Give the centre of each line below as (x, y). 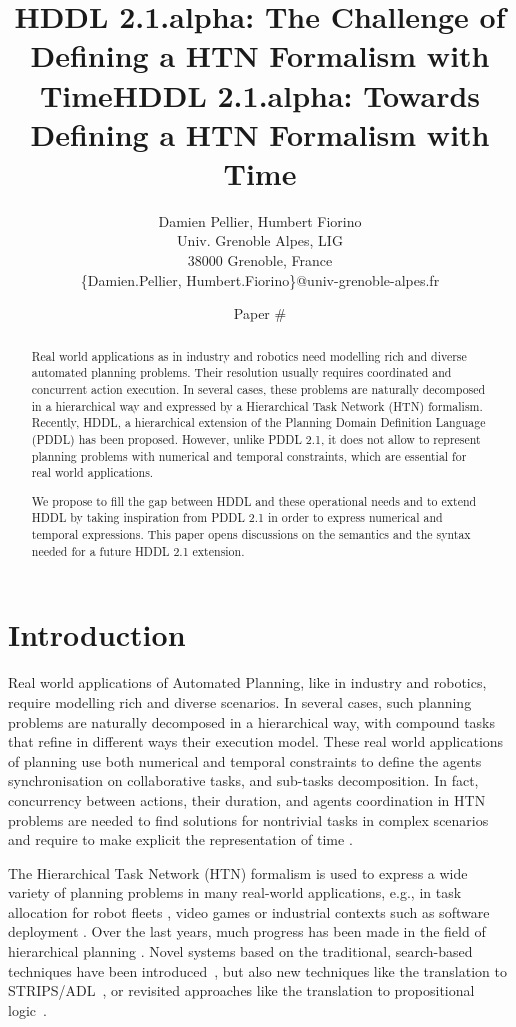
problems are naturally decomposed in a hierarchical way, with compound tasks (252, 721)
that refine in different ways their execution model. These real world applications (256, 741)
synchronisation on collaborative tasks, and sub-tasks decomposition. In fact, (243, 780)
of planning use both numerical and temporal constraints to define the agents (245, 760)
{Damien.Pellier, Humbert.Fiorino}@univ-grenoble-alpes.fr (260, 279)
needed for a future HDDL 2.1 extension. (138, 550)
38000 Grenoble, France (260, 260)
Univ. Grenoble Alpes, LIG (260, 240)
